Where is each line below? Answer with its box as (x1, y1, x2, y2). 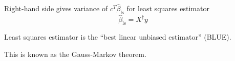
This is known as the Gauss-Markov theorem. (4, 48, 146, 59)
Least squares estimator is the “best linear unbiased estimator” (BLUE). (4, 32, 231, 42)
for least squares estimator (126, 3, 209, 14)
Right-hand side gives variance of (4, 3, 108, 14)
